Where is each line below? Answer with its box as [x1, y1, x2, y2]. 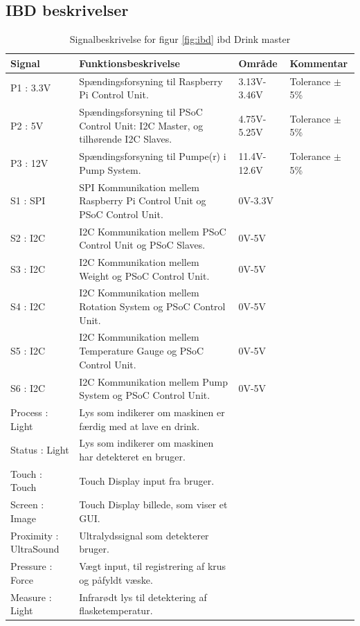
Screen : [10, 497, 44, 512]
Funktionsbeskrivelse [79, 55, 180, 70]
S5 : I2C [10, 343, 46, 358]
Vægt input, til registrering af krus [79, 559, 226, 573]
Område [238, 55, 278, 70]
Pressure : [10, 559, 53, 573]
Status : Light [10, 442, 69, 457]
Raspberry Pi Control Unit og [79, 193, 206, 208]
